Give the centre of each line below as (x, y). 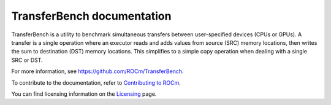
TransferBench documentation (91, 16)
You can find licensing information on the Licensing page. (84, 94)
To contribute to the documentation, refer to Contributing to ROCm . (96, 82)
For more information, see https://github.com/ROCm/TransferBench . (97, 71)
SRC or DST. (27, 60)
